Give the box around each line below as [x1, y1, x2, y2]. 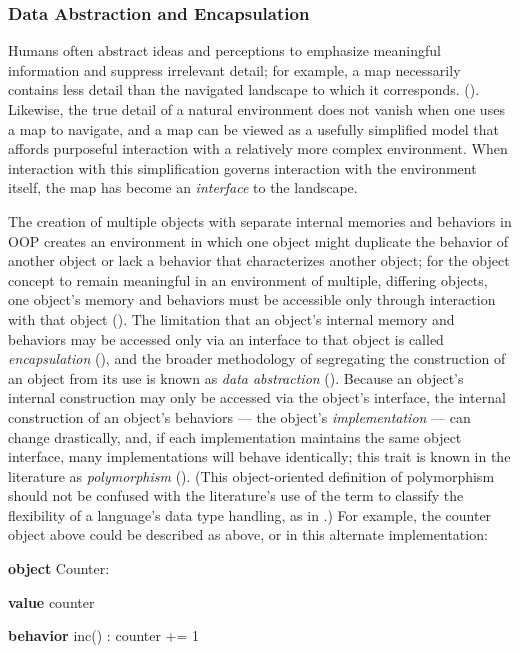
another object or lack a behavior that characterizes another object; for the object [8, 250, 510, 271]
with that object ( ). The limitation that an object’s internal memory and [8, 308, 455, 329]
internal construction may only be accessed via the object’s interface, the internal [8, 387, 506, 408]
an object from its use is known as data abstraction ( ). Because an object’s [8, 367, 464, 388]
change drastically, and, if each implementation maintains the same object [8, 426, 462, 447]
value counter [8, 591, 95, 612]
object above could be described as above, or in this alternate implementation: [8, 524, 488, 545]
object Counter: [8, 558, 110, 579]
